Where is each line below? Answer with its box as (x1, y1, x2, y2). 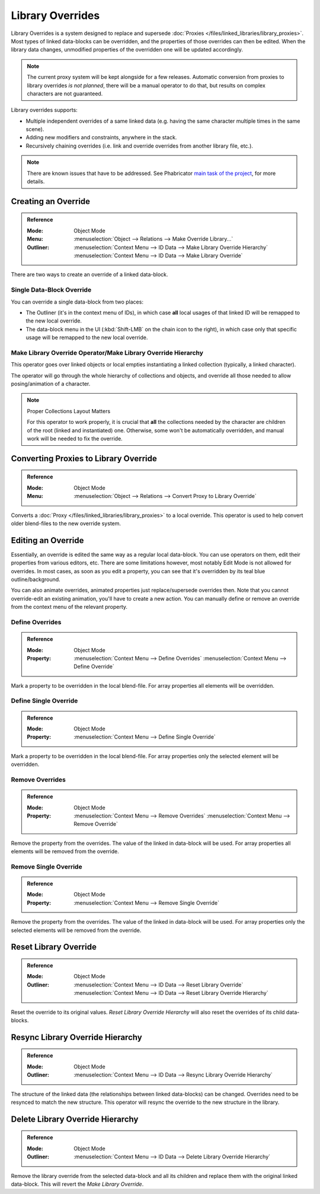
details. (27, 178, 45, 185)
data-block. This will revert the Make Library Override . (11, 1180, 144, 1187)
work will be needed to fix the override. (27, 435, 123, 442)
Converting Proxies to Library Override (11, 454, 157, 464)
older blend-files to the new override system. (11, 519, 121, 527)
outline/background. (11, 576, 60, 583)
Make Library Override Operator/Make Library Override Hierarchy (11, 349, 204, 357)
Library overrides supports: (11, 107, 78, 114)
